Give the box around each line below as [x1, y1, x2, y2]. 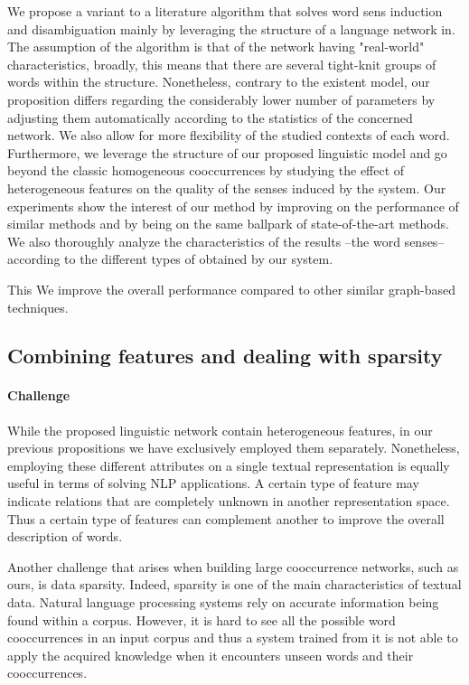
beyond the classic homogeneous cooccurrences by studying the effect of [7, 161, 405, 180]
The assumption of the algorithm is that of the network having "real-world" [7, 37, 425, 56]
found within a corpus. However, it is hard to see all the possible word [7, 610, 396, 629]
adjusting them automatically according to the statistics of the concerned [7, 108, 413, 127]
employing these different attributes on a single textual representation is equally [7, 455, 450, 474]
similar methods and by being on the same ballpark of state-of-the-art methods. [7, 214, 449, 233]
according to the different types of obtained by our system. [7, 249, 333, 268]
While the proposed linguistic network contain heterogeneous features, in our [7, 420, 433, 439]
